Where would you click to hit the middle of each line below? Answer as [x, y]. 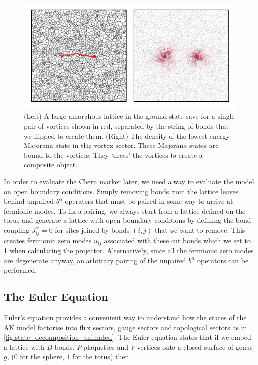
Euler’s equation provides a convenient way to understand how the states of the [125, 318]
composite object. [51, 165]
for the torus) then [101, 356]
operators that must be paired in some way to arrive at [149, 201]
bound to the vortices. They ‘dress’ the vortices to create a [113, 155]
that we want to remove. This [200, 230]
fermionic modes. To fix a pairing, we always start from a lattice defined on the [125, 210]
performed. [21, 270]
